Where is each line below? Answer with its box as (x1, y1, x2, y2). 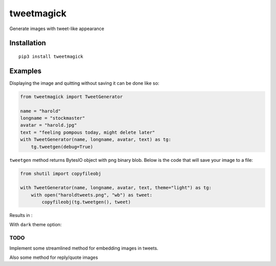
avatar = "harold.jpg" (20, 123, 77, 128)
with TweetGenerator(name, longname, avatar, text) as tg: (20, 137, 171, 142)
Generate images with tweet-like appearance (9, 26, 104, 32)
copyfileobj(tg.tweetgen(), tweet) (41, 199, 131, 205)
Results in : (9, 212, 33, 219)
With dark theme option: (9, 222, 62, 228)
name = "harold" (20, 108, 61, 114)
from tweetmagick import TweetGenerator (20, 93, 123, 100)
